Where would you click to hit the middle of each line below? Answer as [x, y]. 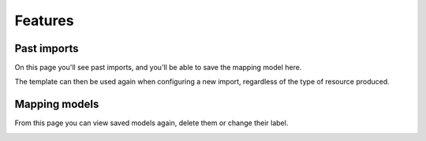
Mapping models [57, 104]
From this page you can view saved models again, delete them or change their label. [151, 123]
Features [44, 20]
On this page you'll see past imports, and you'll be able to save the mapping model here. [158, 68]
